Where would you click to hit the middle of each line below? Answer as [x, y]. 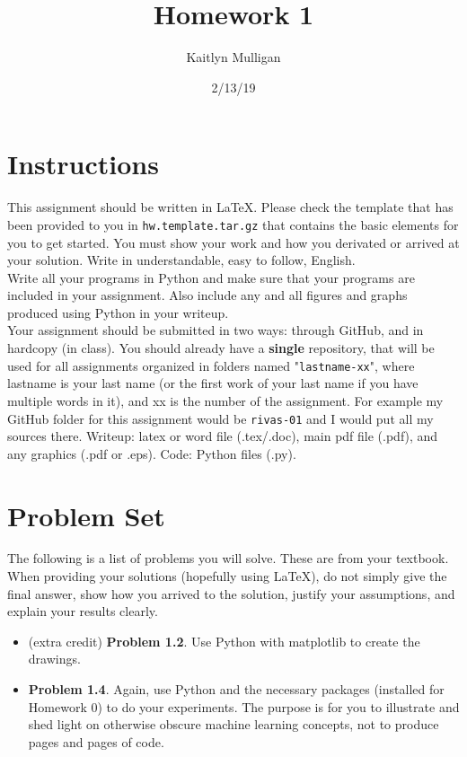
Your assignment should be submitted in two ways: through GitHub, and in [216, 330]
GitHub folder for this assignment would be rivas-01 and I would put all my [220, 418]
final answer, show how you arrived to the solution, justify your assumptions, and [231, 593]
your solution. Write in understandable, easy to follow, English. [181, 260]
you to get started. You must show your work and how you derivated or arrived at [233, 242]
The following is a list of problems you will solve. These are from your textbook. [228, 558]
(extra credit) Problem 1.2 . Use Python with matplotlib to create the [224, 641]
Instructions [83, 164]
